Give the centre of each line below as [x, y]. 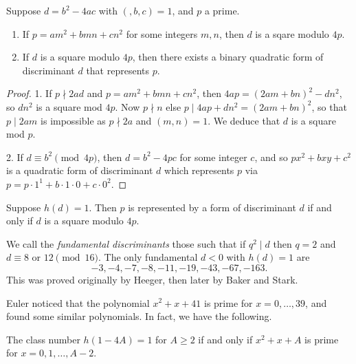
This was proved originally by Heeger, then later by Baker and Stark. [152, 279]
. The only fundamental [148, 257]
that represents [118, 70]
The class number [43, 339]
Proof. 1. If [29, 93]
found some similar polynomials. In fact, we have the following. [139, 316]
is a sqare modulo [292, 33]
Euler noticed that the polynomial [78, 302]
